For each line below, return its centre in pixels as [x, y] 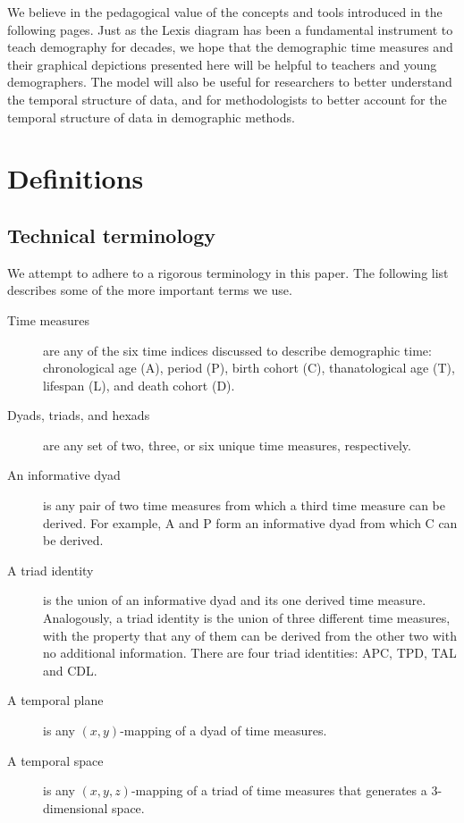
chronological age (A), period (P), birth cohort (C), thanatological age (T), [249, 368]
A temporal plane [55, 700]
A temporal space [55, 760]
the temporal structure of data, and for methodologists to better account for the [227, 99]
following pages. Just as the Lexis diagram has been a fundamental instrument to [230, 29]
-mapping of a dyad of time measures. [224, 731]
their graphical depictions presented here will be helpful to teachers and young [222, 64]
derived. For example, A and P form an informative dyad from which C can [250, 522]
